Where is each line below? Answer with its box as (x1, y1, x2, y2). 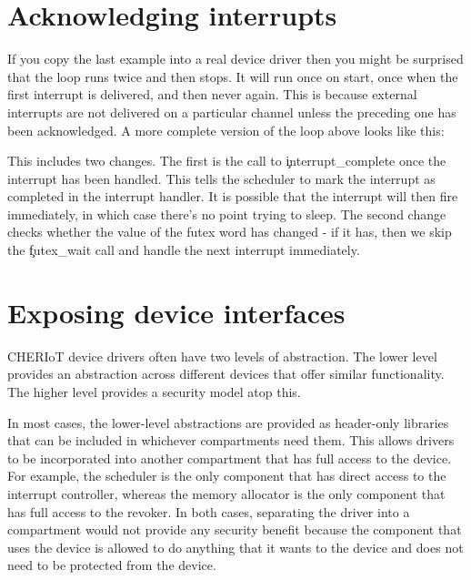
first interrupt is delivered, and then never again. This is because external (7, 85, 417, 104)
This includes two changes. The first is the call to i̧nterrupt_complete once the (7, 151, 446, 170)
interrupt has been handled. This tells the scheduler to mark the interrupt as (7, 168, 436, 188)
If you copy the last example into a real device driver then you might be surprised (7, 49, 464, 68)
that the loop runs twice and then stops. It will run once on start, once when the (7, 66, 458, 86)
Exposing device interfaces (7, 293, 346, 331)
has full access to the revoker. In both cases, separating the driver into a (7, 502, 410, 521)
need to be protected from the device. (7, 555, 216, 575)
